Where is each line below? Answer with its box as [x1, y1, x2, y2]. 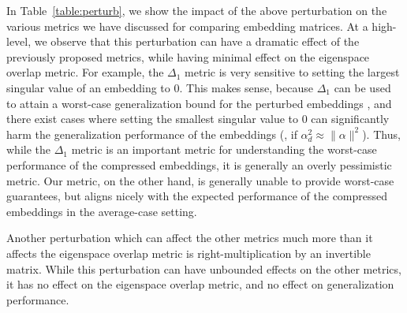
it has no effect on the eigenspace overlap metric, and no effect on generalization [6, 276, 394, 293]
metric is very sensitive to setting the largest [185, 64, 400, 80]
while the [6, 141, 50, 158]
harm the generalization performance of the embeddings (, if [6, 125, 297, 142]
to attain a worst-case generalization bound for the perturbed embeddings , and [6, 95, 392, 111]
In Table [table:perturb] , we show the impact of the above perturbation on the [6, 2, 387, 18]
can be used [334, 79, 391, 95]
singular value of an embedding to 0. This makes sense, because [6, 79, 313, 95]
